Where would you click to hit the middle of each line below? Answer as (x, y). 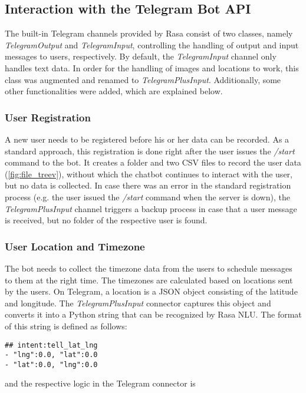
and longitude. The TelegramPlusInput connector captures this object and (138, 303)
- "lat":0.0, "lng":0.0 (51, 364)
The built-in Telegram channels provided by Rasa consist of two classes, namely (149, 33)
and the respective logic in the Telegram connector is (100, 383)
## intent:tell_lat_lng (51, 345)
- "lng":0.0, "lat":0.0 (51, 355)
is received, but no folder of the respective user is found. (106, 220)
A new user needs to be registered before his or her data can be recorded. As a (147, 139)
